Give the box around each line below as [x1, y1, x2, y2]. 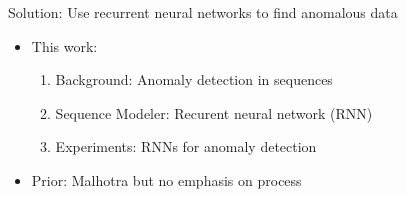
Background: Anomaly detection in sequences [55, 69, 333, 90]
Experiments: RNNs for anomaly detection [55, 136, 317, 157]
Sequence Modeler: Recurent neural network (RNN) [55, 102, 373, 123]
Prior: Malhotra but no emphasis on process [31, 169, 302, 190]
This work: [31, 35, 98, 56]
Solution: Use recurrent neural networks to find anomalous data [8, 2, 398, 22]
